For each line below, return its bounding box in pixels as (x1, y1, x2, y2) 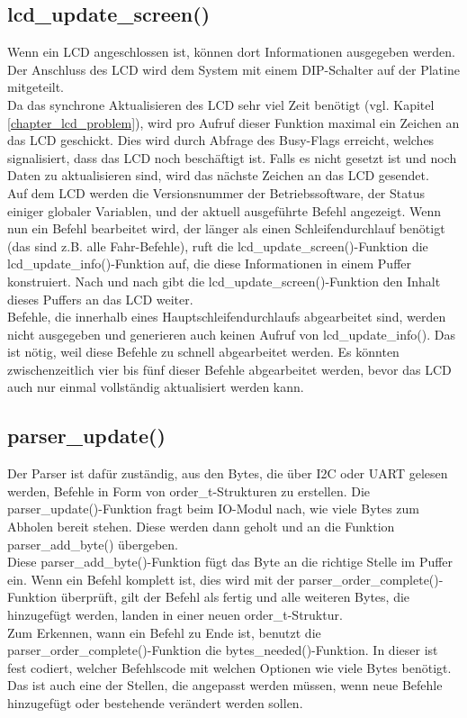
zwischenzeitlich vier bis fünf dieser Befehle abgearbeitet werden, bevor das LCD (7, 359, 452, 378)
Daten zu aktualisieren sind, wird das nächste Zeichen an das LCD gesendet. (7, 166, 429, 185)
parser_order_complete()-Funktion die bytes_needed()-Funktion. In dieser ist (7, 641, 438, 659)
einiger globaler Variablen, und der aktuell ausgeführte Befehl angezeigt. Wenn (7, 201, 441, 220)
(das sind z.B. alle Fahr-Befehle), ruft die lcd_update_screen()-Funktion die (7, 236, 428, 255)
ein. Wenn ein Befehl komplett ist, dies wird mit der (7, 569, 295, 588)
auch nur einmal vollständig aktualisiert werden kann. (7, 377, 304, 396)
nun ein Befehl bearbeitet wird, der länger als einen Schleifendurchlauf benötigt (7, 219, 445, 238)
